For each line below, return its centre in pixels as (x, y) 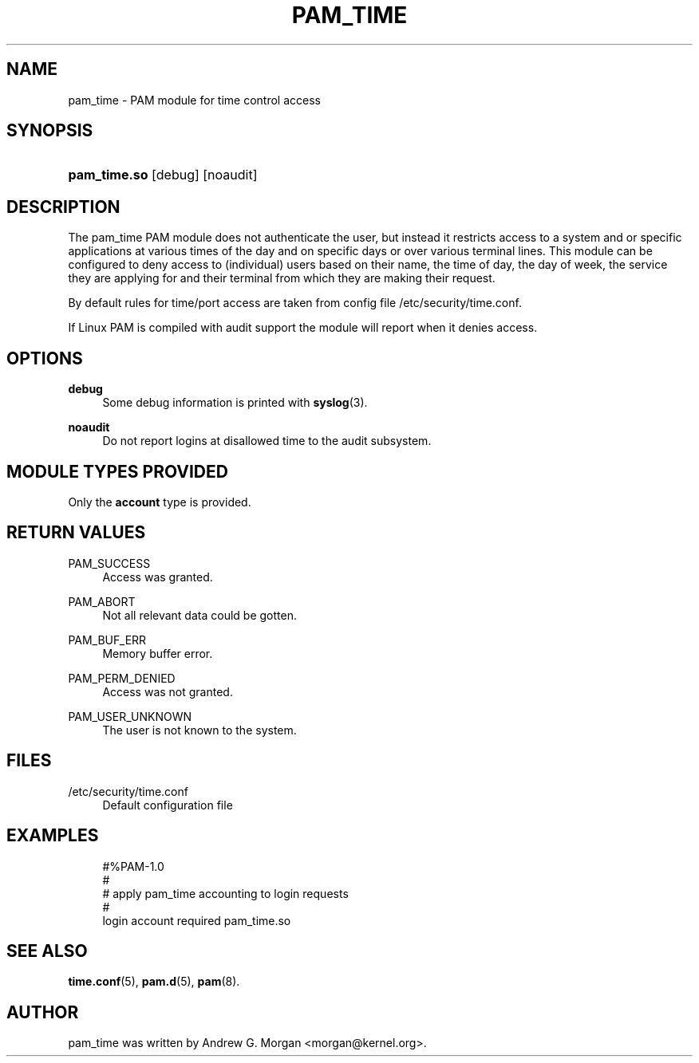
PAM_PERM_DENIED (122, 678)
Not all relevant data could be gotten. (199, 615)
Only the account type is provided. (160, 502)
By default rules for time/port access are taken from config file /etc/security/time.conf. (295, 303)
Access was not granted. (168, 691)
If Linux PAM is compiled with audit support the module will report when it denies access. (303, 328)
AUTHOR (43, 1012)
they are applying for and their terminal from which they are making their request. (282, 278)
